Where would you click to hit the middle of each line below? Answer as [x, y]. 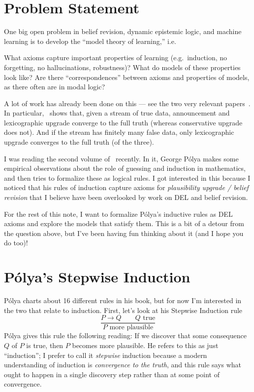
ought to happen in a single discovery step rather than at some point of [112, 374]
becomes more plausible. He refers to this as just [145, 345]
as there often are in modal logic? [55, 87]
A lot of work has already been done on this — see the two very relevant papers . [127, 103]
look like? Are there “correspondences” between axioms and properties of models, [127, 77]
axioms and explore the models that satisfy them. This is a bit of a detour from [124, 223]
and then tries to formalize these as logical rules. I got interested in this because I [127, 177]
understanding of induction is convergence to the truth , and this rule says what [123, 365]
